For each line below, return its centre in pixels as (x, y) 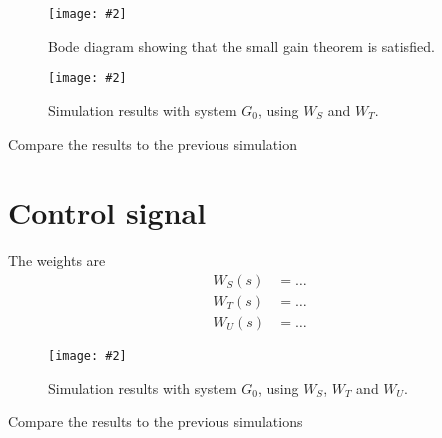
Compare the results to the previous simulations (155, 421)
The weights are (57, 260)
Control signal (107, 212)
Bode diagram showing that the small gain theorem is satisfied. (241, 45)
